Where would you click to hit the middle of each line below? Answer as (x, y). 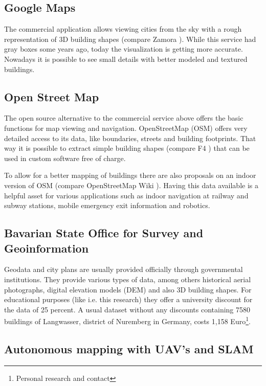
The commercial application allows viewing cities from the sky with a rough (123, 29)
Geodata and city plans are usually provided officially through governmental (124, 269)
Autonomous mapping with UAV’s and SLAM (129, 348)
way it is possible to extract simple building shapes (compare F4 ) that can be (127, 148)
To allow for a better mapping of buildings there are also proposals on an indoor (130, 175)
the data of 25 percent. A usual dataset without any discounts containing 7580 (127, 309)
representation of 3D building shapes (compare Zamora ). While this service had (130, 39)
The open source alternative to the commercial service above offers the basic (124, 118)
